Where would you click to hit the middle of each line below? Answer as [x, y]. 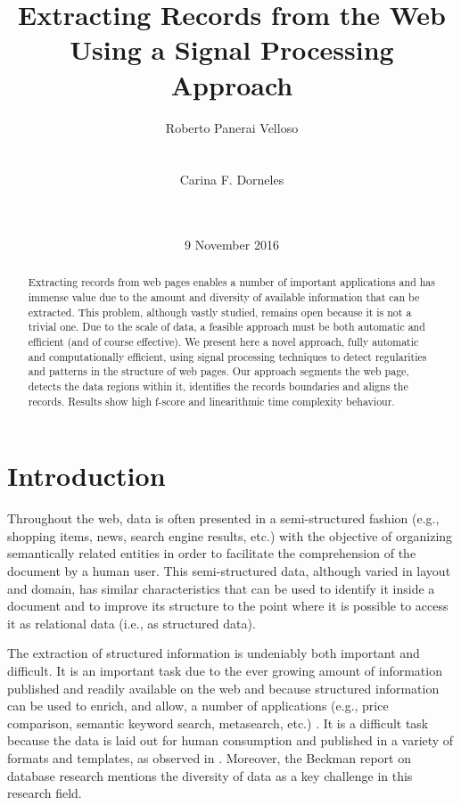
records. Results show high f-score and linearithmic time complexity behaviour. [211, 401]
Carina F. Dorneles [232, 180]
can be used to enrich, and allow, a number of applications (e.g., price [198, 706]
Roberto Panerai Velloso [232, 127]
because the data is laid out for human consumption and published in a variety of [230, 740]
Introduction [86, 476]
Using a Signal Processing [232, 49]
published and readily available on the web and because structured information [223, 688]
